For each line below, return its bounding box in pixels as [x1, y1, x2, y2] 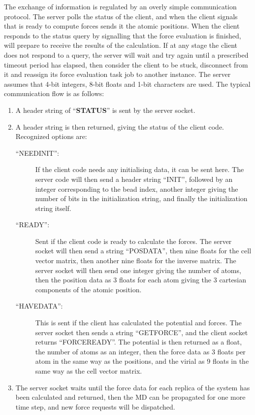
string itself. [35, 203, 71, 213]
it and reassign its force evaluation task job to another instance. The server [4, 69, 231, 79]
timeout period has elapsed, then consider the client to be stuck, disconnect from [4, 59, 248, 69]
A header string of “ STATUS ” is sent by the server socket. [15, 104, 195, 115]
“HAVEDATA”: [15, 301, 63, 311]
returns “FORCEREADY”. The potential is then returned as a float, [35, 337, 242, 347]
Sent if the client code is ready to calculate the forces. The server [35, 236, 232, 246]
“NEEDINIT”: [15, 147, 59, 158]
